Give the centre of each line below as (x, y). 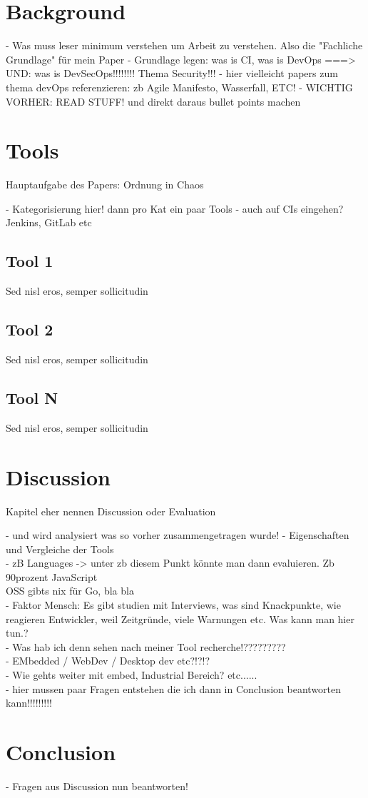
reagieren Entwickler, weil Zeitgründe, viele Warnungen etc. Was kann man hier (180, 618)
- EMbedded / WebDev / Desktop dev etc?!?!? (108, 661)
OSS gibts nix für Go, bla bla (70, 591)
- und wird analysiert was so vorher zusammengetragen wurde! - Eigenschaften (178, 535)
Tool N (32, 397)
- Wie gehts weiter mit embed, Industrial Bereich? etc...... (132, 675)
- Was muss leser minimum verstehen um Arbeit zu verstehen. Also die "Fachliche (184, 45)
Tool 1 (30, 261)
